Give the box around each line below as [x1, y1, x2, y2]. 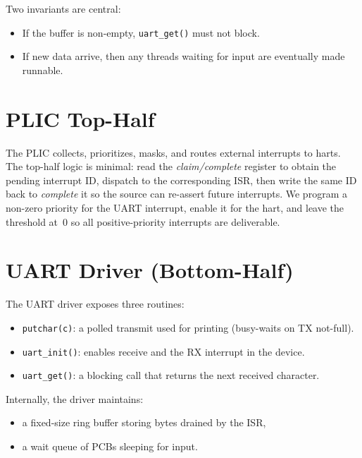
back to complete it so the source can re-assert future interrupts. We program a [6, 186, 347, 201]
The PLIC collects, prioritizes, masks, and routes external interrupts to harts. [6, 145, 341, 159]
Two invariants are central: [6, 1, 121, 16]
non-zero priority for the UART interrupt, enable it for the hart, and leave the [6, 200, 344, 215]
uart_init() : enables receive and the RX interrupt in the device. [22, 344, 305, 358]
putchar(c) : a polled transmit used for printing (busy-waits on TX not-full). [22, 320, 354, 335]
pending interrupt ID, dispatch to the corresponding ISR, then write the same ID [6, 172, 357, 187]
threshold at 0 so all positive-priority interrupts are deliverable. [6, 214, 280, 229]
